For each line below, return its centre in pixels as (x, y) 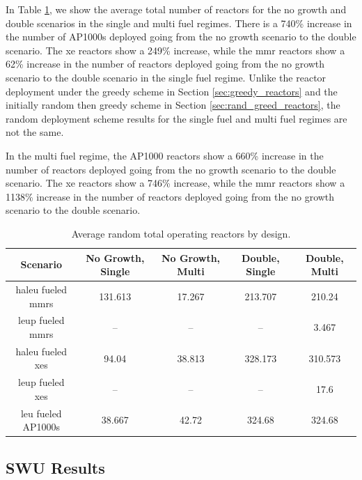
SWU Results (55, 467)
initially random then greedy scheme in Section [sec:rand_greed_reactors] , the (173, 105)
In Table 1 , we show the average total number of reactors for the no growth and (176, 9)
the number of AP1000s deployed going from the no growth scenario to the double (181, 37)
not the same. (35, 132)
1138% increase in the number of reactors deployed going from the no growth (170, 196)
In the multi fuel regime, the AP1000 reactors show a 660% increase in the (165, 155)
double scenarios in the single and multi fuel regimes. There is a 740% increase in (179, 23)
